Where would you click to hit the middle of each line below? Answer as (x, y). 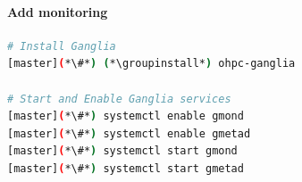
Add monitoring (58, 11)
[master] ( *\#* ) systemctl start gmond (122, 151)
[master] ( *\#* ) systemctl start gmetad (126, 168)
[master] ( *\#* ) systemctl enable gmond (126, 116)
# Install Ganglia (62, 46)
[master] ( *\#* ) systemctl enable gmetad (129, 133)
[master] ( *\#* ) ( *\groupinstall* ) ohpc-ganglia (151, 64)
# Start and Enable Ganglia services (119, 99)
